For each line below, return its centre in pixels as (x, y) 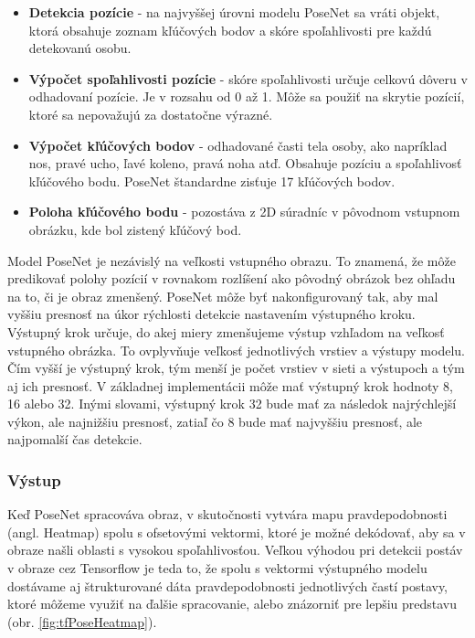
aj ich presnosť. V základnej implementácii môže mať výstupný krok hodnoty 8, (230, 385)
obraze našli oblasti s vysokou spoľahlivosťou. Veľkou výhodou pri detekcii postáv (235, 550)
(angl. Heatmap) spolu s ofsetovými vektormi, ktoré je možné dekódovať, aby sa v (237, 532)
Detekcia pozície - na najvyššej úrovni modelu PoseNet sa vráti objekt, (234, 12)
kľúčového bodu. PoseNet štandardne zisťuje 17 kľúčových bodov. (212, 181)
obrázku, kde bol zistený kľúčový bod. (135, 229)
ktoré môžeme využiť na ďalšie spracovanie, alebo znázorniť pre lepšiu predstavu (232, 604)
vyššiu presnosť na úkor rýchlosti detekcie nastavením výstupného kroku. (211, 314)
